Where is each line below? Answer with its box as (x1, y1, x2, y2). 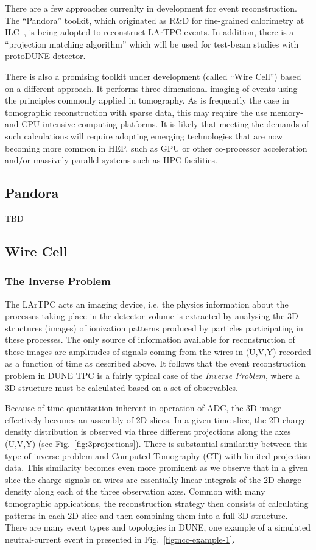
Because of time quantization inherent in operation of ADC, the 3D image (5, 401, 282, 414)
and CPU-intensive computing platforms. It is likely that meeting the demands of (5, 118, 309, 130)
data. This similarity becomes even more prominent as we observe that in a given (5, 461, 308, 474)
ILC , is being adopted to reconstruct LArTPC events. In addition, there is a (5, 26, 294, 38)
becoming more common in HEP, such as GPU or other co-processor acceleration (5, 141, 307, 154)
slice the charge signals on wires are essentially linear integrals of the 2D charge (5, 473, 301, 485)
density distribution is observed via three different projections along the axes (5, 425, 291, 438)
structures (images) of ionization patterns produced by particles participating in (5, 321, 303, 334)
